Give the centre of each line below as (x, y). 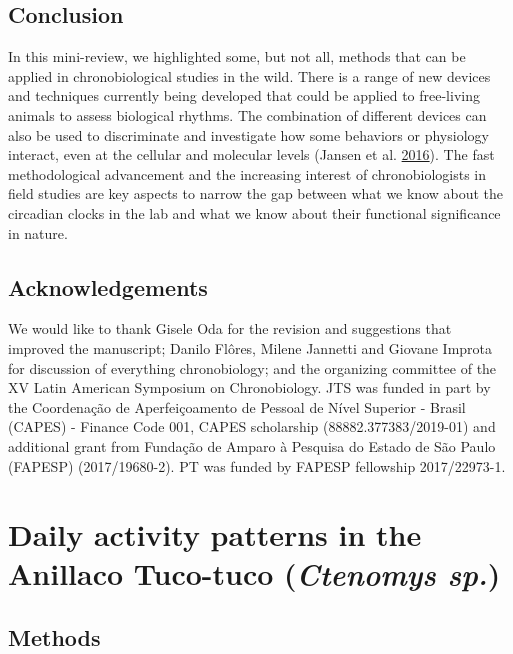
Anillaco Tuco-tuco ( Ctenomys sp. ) (254, 574)
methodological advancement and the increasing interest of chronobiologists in (247, 173)
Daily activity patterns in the (215, 534)
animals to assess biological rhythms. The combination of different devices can (247, 114)
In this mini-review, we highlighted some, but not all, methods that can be (237, 56)
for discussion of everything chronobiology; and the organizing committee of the (252, 367)
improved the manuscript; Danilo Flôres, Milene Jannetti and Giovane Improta (250, 347)
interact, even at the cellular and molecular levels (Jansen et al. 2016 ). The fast (251, 154)
